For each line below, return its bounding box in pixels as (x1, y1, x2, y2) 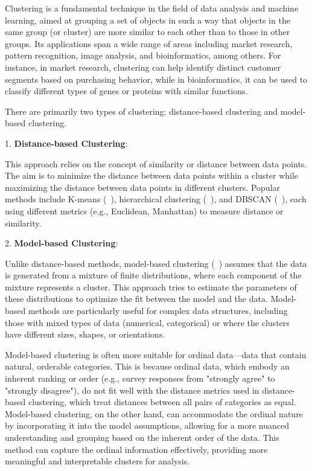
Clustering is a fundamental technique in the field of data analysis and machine (5, 2, 299, 14)
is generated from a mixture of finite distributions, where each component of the (5, 269, 302, 281)
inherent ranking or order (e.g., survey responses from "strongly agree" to (5, 372, 275, 385)
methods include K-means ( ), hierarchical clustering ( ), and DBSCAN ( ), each (5, 193, 307, 205)
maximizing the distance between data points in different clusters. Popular (5, 181, 281, 193)
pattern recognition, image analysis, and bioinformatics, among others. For (5, 49, 281, 62)
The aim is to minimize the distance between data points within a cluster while (5, 169, 299, 182)
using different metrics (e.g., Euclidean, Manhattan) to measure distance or (5, 204, 284, 217)
